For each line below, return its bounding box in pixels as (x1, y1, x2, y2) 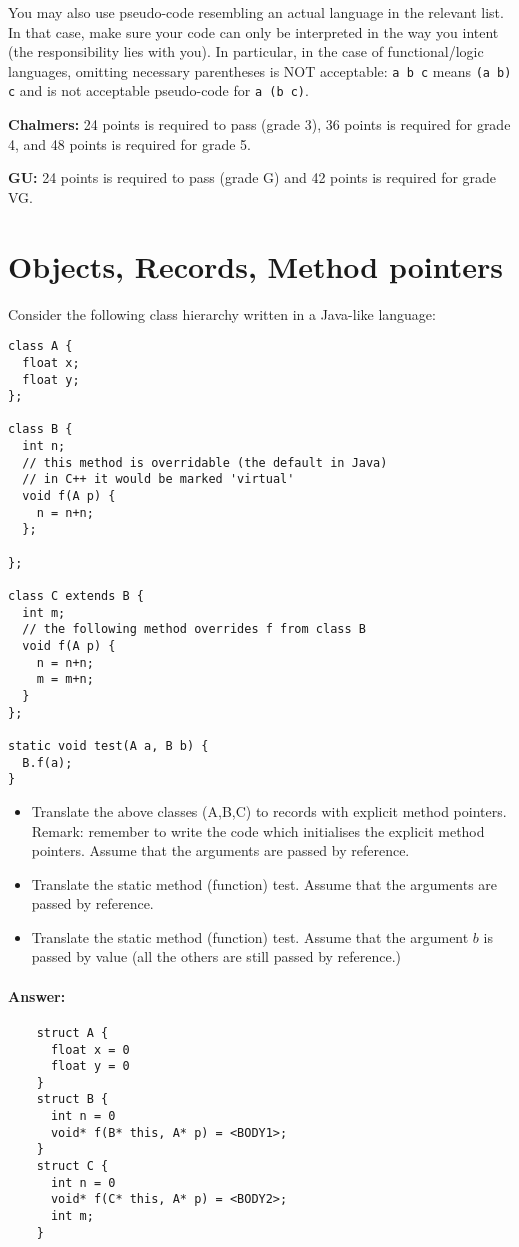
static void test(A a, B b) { (8, 738, 209, 753)
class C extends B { (8, 589, 145, 604)
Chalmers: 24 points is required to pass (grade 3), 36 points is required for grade (8, 114, 511, 135)
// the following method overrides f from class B (22, 622, 366, 637)
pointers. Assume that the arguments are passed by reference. (31, 840, 410, 861)
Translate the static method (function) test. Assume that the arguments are (31, 873, 498, 894)
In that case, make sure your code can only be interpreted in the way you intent (8, 21, 499, 42)
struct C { (36, 1159, 109, 1174)
